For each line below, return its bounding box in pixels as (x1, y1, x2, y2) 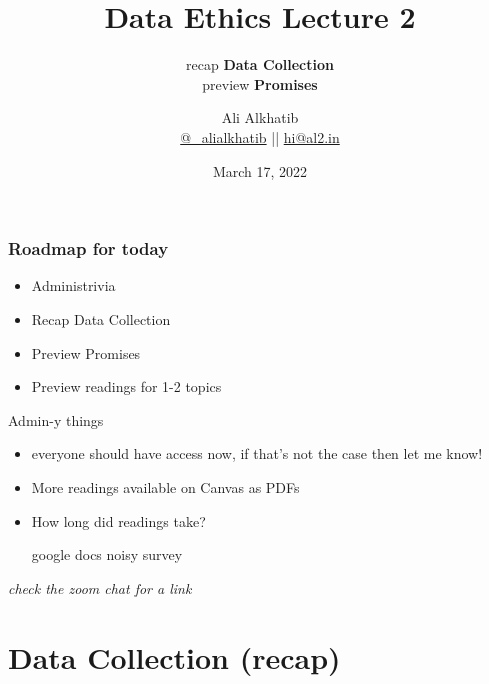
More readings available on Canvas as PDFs (31, 476, 300, 497)
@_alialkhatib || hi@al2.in (180, 126, 340, 147)
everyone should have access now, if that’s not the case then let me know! (31, 443, 483, 464)
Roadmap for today (8, 236, 169, 261)
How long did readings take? (31, 510, 206, 531)
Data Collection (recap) (8, 636, 341, 677)
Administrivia (31, 275, 116, 296)
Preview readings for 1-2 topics (31, 376, 222, 397)
